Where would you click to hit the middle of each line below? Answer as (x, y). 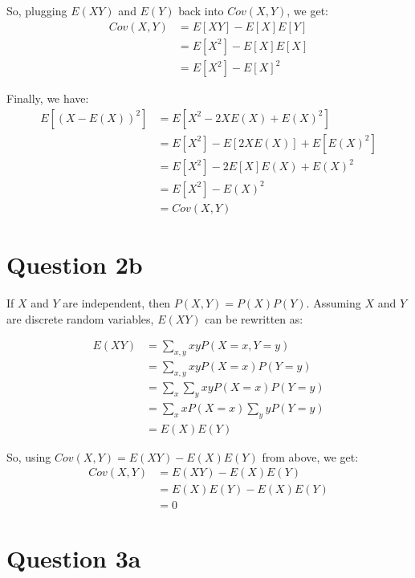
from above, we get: (310, 456)
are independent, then (117, 303)
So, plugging (37, 10)
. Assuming (334, 303)
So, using (29, 456)
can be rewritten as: (254, 318)
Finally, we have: (48, 98)
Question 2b (75, 265)
